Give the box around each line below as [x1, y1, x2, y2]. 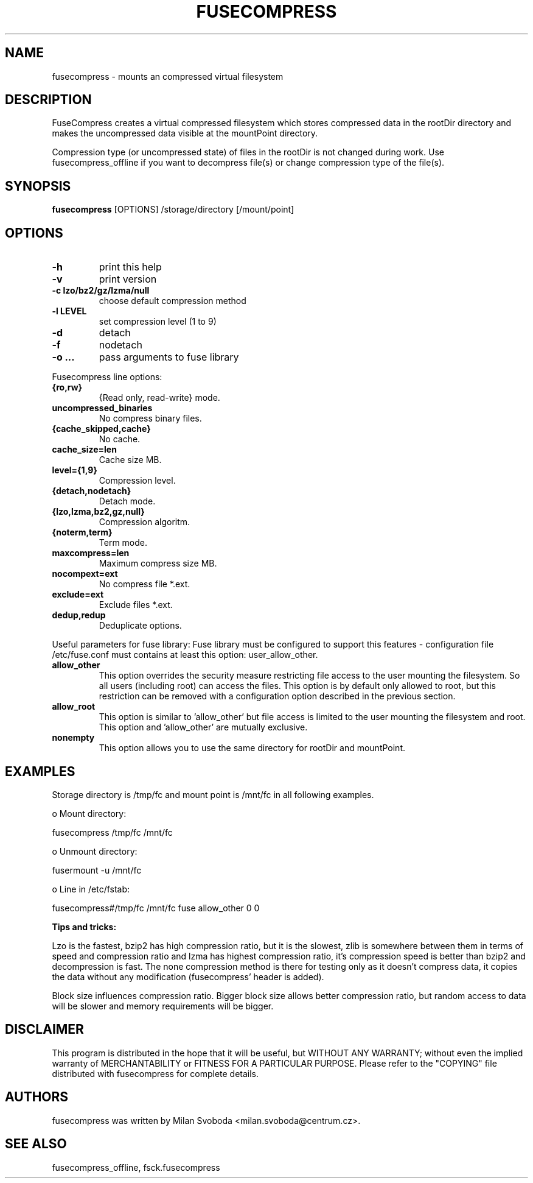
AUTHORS [5, 1089, 69, 1105]
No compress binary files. [99, 413, 202, 424]
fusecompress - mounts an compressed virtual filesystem [52, 71, 284, 82]
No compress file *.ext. [99, 579, 190, 590]
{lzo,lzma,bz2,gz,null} [52, 506, 145, 517]
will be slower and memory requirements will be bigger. [52, 1000, 274, 1011]
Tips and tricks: [52, 921, 117, 932]
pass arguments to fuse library [99, 351, 239, 364]
